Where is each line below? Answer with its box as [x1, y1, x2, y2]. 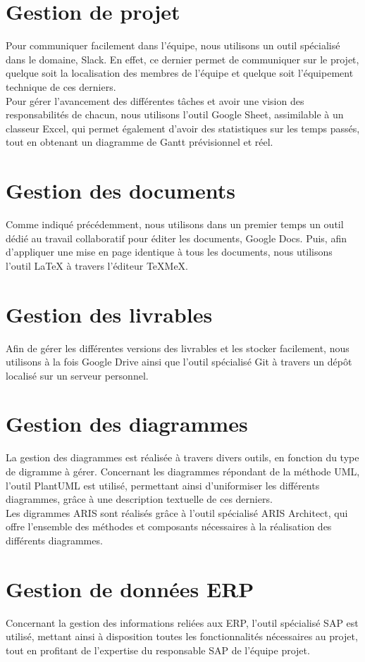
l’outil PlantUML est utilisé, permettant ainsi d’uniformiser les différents [6, 477, 320, 492]
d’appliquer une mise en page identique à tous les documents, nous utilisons [6, 244, 333, 259]
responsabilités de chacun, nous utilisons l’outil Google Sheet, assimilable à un [6, 107, 344, 122]
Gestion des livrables [6, 299, 213, 328]
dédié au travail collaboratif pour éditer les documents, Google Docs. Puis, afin [6, 230, 347, 245]
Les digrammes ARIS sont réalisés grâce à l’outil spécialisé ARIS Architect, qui [6, 505, 348, 520]
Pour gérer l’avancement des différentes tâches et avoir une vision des [6, 93, 304, 108]
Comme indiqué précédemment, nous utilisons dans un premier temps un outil [6, 217, 344, 231]
